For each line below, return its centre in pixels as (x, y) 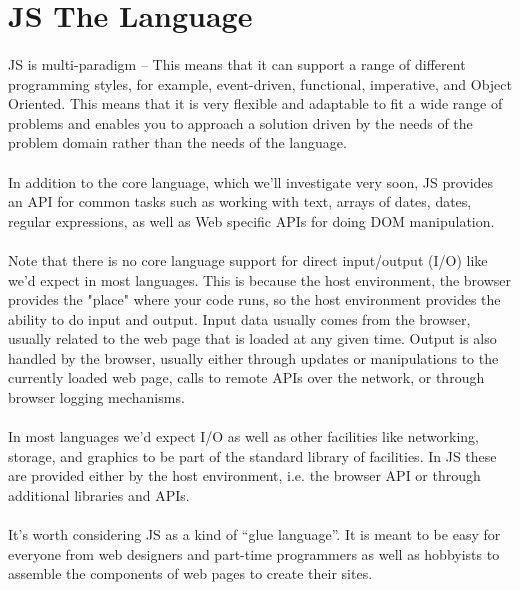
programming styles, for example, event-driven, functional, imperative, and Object (260, 83)
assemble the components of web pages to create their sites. (190, 573)
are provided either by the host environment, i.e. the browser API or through (244, 475)
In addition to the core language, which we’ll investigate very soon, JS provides (251, 181)
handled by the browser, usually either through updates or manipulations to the (253, 357)
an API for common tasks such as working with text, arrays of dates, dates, (240, 201)
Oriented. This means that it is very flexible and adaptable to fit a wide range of (255, 103)
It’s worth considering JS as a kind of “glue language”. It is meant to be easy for (254, 534)
